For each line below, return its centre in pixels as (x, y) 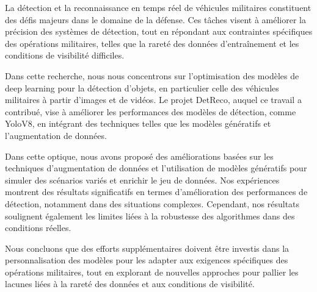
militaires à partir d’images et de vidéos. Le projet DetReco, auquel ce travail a (153, 100)
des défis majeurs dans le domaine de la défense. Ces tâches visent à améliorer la (155, 19)
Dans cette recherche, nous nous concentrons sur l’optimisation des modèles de (152, 75)
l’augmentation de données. (56, 135)
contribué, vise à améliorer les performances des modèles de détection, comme (151, 111)
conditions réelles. (38, 228)
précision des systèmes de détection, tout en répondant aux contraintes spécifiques (159, 31)
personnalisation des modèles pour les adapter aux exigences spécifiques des (147, 260)
